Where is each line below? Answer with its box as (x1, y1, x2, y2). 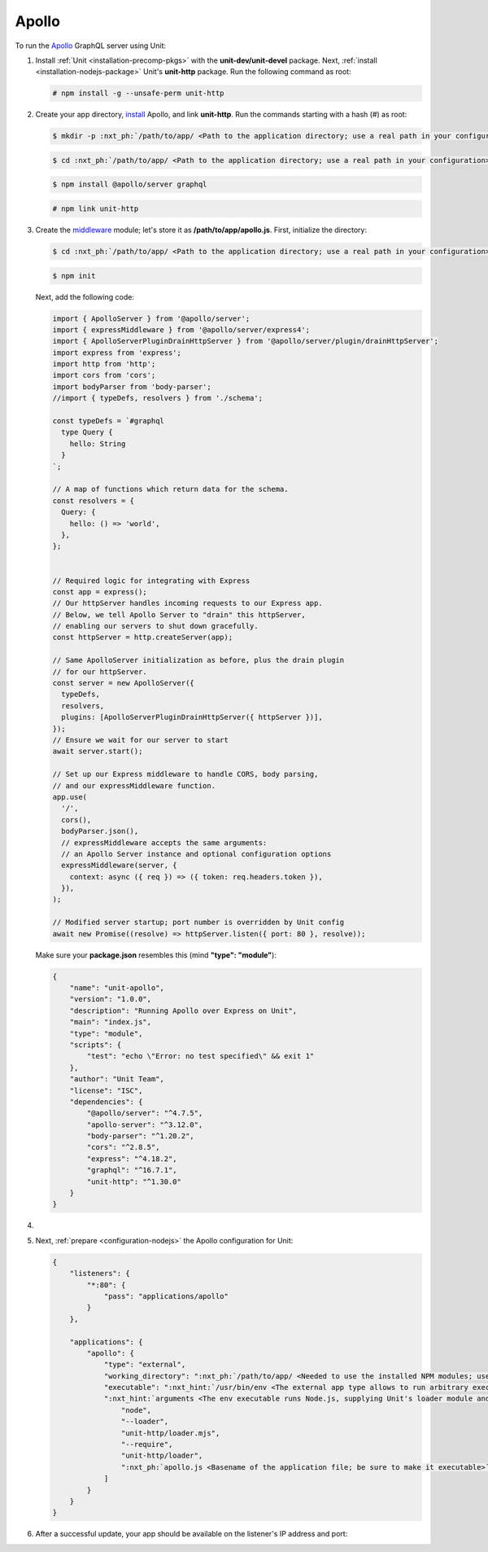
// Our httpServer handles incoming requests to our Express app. (52, 598, 323, 608)
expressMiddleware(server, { (61, 861, 178, 870)
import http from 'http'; (52, 359, 156, 369)
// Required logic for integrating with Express (52, 576, 251, 585)
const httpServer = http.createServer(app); (52, 633, 233, 642)
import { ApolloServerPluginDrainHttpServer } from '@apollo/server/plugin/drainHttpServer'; (52, 336, 439, 346)
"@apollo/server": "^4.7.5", (86, 1108, 203, 1118)
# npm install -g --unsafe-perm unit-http (52, 89, 224, 98)
